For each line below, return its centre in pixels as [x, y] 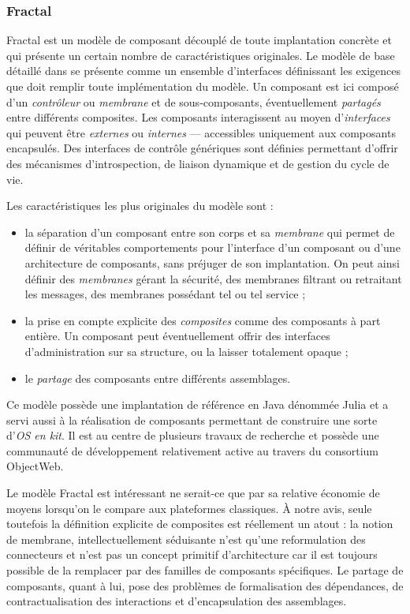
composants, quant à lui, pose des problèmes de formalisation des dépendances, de [205, 585]
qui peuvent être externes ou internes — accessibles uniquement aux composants [201, 132]
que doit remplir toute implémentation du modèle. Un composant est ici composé [203, 86]
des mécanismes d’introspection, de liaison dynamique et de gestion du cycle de [198, 163]
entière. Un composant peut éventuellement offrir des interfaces [177, 336]
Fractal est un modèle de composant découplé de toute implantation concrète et [199, 40]
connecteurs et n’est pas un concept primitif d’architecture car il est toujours [192, 554]
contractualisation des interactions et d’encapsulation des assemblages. [177, 601]
